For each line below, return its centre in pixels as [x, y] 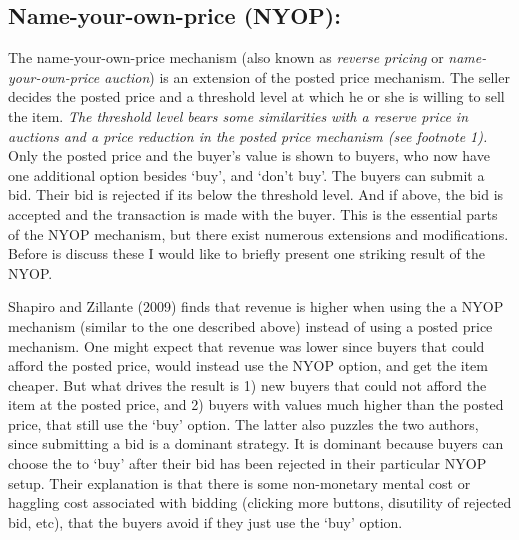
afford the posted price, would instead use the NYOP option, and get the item [248, 365]
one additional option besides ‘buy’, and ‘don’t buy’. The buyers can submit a [246, 174]
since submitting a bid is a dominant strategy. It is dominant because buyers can [256, 443]
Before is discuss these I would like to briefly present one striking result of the [246, 253]
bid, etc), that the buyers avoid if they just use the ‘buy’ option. [205, 521]
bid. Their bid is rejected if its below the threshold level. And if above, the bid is [256, 194]
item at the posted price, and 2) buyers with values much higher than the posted [256, 404]
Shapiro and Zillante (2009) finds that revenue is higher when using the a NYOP [256, 306]
